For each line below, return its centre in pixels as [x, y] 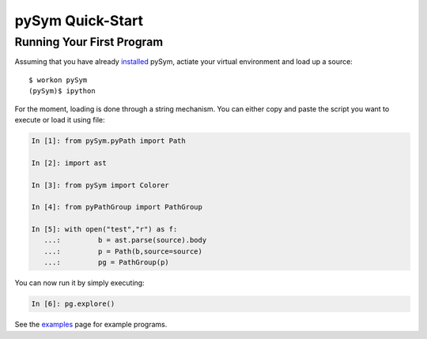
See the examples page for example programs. [91, 325]
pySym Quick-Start [79, 21]
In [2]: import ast [69, 163]
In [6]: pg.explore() [73, 304]
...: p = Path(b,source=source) [123, 251]
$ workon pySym [58, 80]
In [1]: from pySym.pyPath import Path [108, 141]
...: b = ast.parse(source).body [125, 240]
